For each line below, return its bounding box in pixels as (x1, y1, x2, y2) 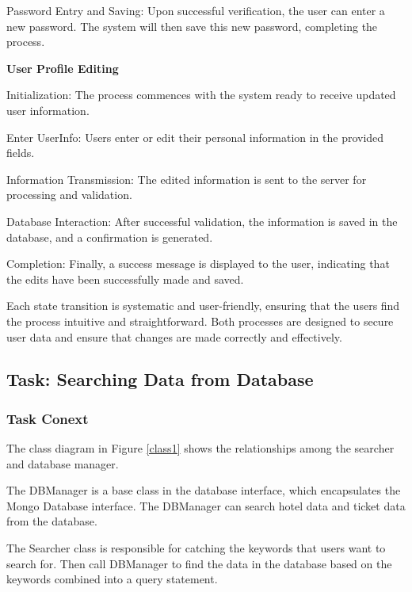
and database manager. (6, 455, 119, 472)
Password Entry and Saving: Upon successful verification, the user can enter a (6, 2, 385, 18)
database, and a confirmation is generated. (6, 228, 213, 245)
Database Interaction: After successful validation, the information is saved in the (6, 212, 398, 229)
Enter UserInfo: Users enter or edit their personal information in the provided (6, 128, 384, 145)
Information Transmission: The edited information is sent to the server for (6, 170, 367, 187)
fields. (6, 144, 35, 161)
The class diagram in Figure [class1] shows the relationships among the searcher (6, 440, 395, 456)
